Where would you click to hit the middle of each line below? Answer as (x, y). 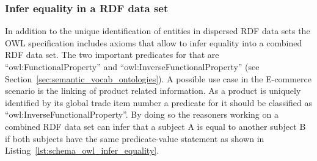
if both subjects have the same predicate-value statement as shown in (135, 138)
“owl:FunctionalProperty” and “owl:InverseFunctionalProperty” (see (132, 66)
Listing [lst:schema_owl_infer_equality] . (82, 150)
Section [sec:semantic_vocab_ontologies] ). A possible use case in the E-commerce (158, 78)
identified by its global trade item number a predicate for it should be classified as (158, 102)
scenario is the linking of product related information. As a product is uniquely (153, 91)
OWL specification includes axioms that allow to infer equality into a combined (154, 42)
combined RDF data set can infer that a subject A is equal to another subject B (155, 126)
